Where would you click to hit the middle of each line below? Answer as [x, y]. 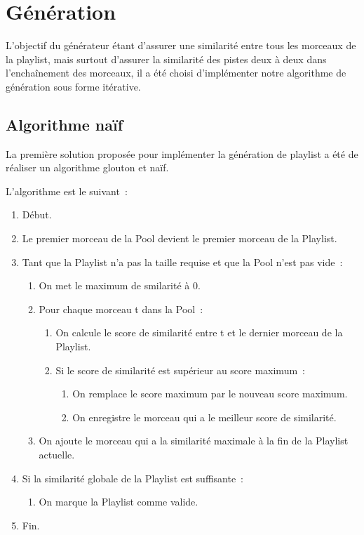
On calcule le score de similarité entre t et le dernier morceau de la [199, 332]
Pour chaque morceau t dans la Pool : [121, 309]
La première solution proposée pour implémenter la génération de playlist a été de [182, 153]
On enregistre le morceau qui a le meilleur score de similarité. [204, 417]
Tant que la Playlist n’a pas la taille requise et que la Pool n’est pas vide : [182, 262]
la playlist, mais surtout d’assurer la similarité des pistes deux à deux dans [166, 59]
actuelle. [57, 455]
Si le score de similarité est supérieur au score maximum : [180, 370]
